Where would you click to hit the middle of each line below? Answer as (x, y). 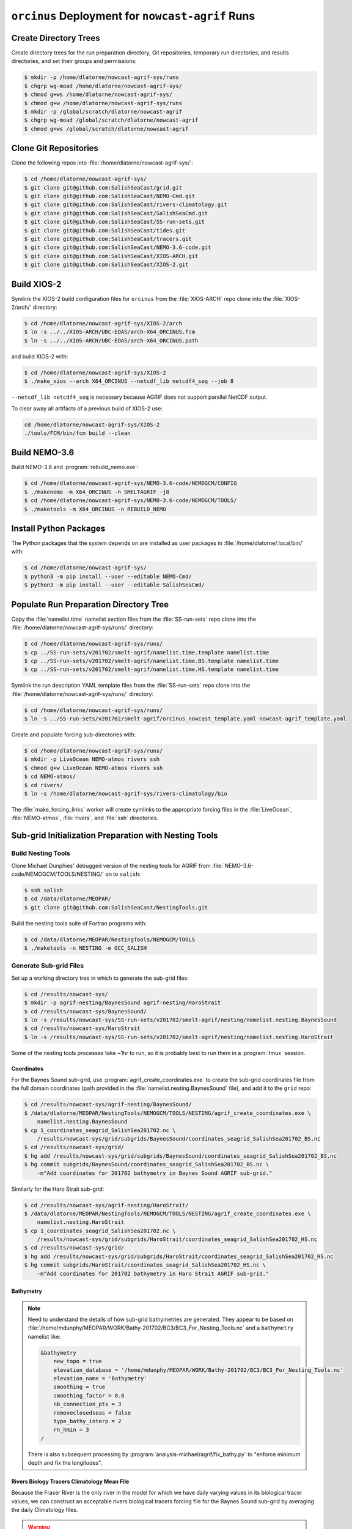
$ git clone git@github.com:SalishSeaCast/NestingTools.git (116, 907)
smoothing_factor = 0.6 (89, 1395)
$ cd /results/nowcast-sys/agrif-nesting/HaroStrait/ (106, 1205)
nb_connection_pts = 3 (87, 1404)
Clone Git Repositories (55, 148)
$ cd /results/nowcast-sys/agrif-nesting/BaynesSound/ (108, 1105)
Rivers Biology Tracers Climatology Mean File (70, 1482)
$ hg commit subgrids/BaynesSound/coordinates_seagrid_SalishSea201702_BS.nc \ (147, 1164)
